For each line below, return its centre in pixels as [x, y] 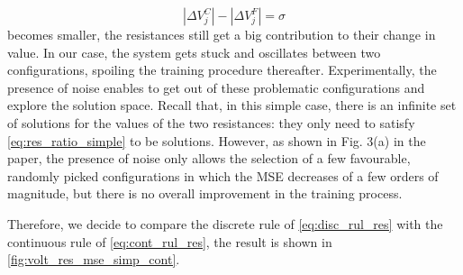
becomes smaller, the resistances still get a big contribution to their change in [222, 34]
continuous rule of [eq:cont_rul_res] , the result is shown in [170, 241]
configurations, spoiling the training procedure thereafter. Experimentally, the [222, 70]
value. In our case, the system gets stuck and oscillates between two [194, 52]
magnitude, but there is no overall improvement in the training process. [205, 193]
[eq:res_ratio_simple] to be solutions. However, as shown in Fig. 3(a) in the [217, 140]
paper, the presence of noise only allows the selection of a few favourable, [209, 158]
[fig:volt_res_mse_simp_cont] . [94, 259]
